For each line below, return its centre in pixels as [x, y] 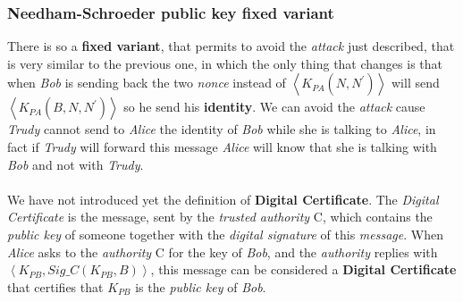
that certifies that [55, 286]
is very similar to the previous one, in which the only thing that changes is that [225, 63]
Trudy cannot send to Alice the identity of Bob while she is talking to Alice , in [222, 129]
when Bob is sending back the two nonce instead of [147, 83]
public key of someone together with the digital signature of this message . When [225, 234]
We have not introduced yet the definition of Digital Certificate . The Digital [223, 199]
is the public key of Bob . [201, 286]
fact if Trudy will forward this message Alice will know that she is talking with [222, 147]
